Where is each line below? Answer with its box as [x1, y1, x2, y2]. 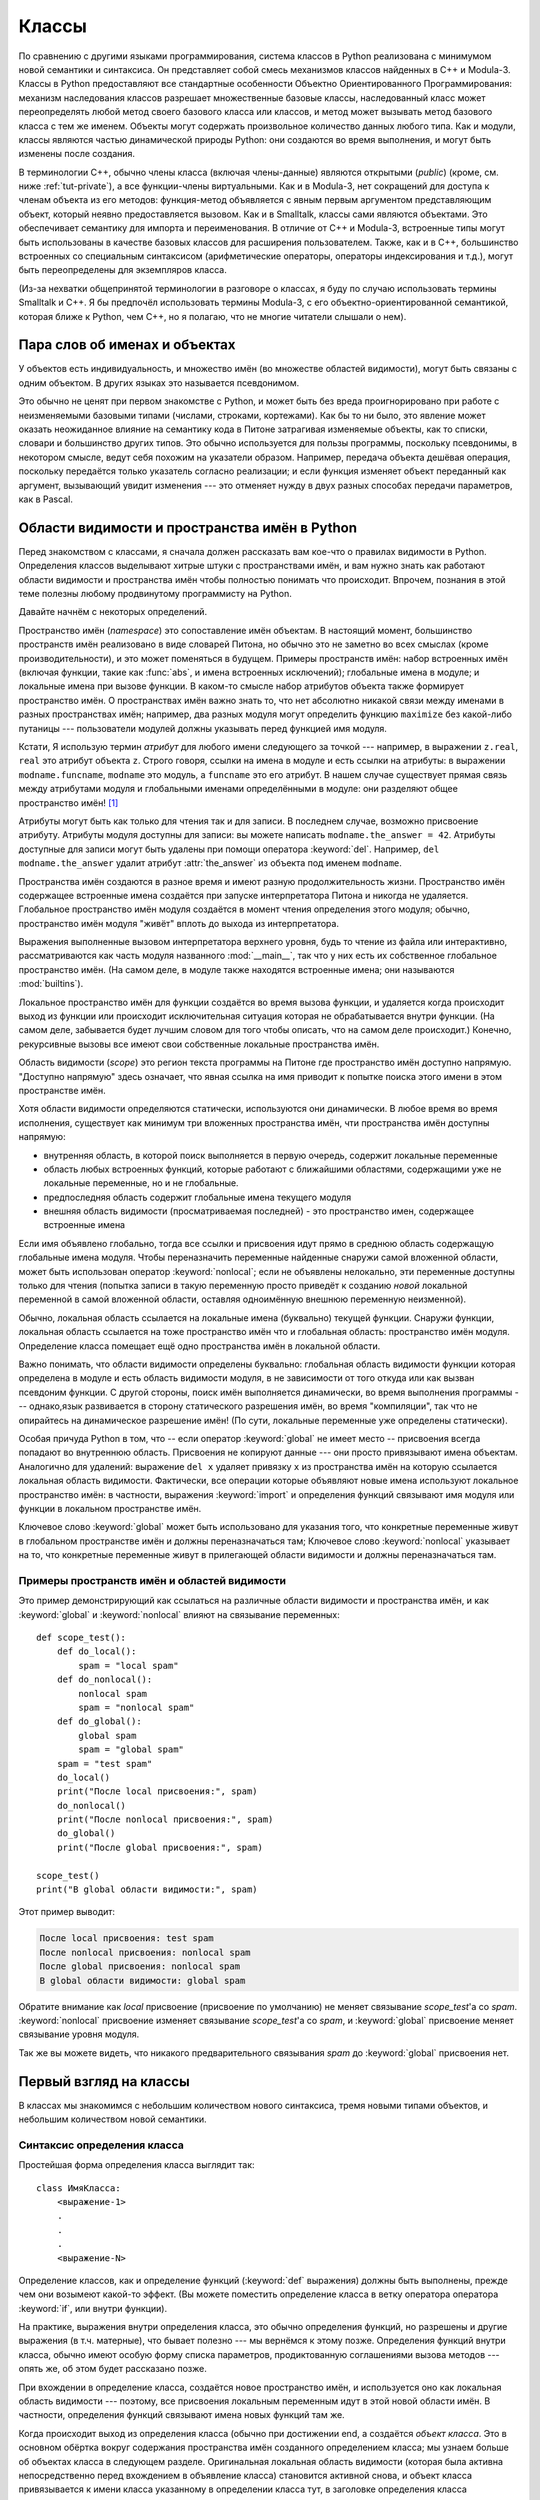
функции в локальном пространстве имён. [18, 1502, 202, 1514]
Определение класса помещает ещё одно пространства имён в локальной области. [18, 1340, 381, 1352]
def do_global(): [56, 1716, 142, 1727]
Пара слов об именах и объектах [18, 336, 236, 354]
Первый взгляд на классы [18, 2073, 190, 2090]
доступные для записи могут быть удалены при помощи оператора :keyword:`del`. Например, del [18, 843, 440, 855]
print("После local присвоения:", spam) [56, 1786, 259, 1797]
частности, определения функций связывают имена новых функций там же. [18, 2409, 345, 2421]
